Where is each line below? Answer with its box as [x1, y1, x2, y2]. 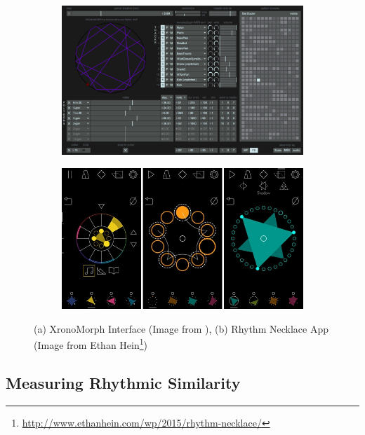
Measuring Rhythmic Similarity [6, 371, 241, 393]
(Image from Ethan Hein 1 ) [34, 336, 148, 352]
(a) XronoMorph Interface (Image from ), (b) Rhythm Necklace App [34, 321, 328, 336]
